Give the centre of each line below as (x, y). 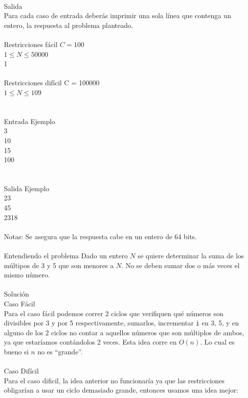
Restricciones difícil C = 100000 (52, 83)
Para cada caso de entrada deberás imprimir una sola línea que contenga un (118, 15)
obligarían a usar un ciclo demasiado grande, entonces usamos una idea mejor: (121, 390)
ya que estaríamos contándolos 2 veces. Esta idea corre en (90, 342)
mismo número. (27, 275)
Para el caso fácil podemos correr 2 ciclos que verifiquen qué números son (114, 313)
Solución (17, 294)
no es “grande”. (60, 352)
